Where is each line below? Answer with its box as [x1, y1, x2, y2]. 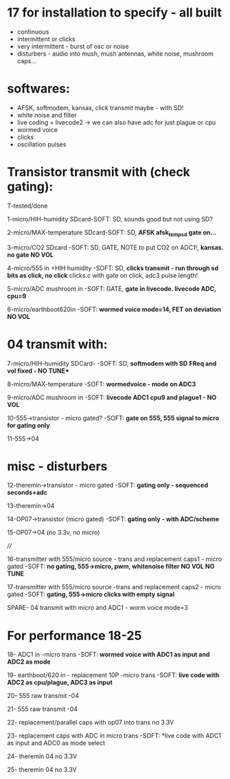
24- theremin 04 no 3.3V [7, 752, 78, 760]
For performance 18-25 [7, 628, 142, 644]
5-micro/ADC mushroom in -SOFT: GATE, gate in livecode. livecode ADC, [7, 284, 216, 293]
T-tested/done [7, 201, 48, 210]
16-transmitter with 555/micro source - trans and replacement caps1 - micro [7, 555, 222, 563]
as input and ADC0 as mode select [7, 739, 105, 747]
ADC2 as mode [7, 658, 51, 666]
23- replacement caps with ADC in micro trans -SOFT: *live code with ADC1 [7, 732, 222, 740]
